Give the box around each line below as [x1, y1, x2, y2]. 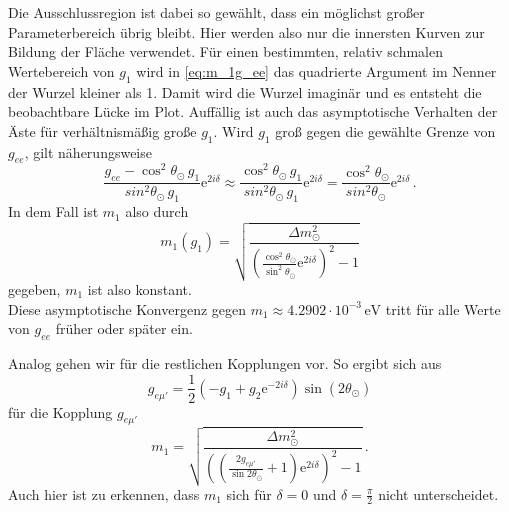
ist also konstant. [87, 278, 192, 299]
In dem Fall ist [8, 201, 99, 222]
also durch [125, 201, 189, 222]
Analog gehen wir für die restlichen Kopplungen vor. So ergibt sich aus [8, 352, 442, 373]
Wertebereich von [8, 60, 115, 81]
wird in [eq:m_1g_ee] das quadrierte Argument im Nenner [136, 60, 497, 81]
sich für [226, 483, 272, 504]
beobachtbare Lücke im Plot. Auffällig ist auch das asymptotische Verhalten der [8, 101, 498, 122]
